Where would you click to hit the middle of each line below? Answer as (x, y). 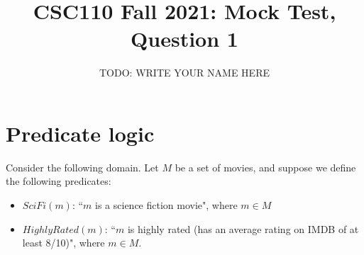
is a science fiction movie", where (166, 205)
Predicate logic (80, 133)
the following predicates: (59, 181)
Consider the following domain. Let (82, 167)
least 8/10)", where (64, 243)
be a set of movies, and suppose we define (265, 167)
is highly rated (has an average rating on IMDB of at (243, 228)
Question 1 (184, 39)
